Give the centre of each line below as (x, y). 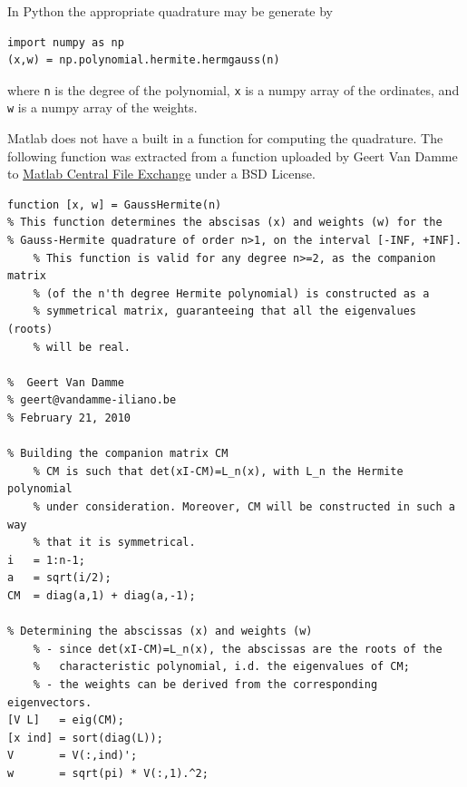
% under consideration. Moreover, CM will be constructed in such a (244, 506)
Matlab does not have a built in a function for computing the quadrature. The (225, 138)
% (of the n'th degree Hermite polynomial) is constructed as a (231, 293)
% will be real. (82, 347)
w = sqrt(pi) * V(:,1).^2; (108, 773)
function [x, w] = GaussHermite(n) (115, 204)
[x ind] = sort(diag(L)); (85, 738)
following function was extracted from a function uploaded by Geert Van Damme (233, 155)
